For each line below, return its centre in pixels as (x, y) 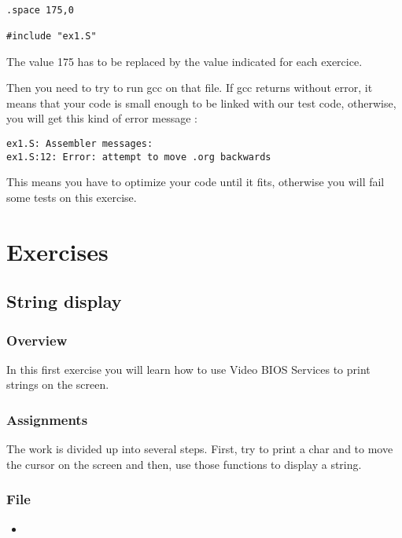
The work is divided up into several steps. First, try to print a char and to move (200, 449)
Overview (37, 340)
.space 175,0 (40, 10)
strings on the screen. (58, 384)
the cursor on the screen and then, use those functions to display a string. (184, 464)
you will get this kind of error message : (102, 118)
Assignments (47, 419)
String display (64, 301)
